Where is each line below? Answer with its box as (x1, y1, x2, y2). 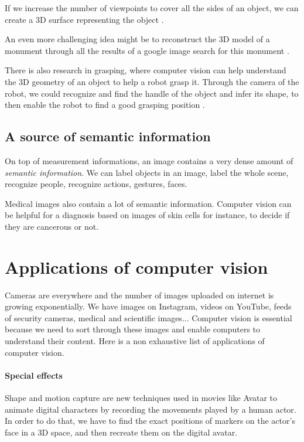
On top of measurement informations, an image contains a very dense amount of (5, 154, 293, 166)
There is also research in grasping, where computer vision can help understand (5, 64, 286, 76)
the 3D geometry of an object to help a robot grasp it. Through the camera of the (5, 75, 299, 87)
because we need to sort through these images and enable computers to (5, 323, 261, 335)
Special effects (5, 369, 63, 381)
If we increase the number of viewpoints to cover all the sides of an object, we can (5, 2, 299, 13)
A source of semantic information (5, 127, 211, 145)
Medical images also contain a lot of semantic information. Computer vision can (5, 197, 292, 209)
